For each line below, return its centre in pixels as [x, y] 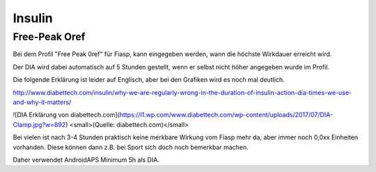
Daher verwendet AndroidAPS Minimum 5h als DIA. [86, 160]
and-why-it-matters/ [42, 102]
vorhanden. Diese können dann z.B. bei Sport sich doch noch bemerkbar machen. [131, 147]
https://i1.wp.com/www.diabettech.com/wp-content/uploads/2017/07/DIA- [226, 115]
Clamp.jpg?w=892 [39, 124]
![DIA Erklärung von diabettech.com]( [66, 115]
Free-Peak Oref [49, 37]
